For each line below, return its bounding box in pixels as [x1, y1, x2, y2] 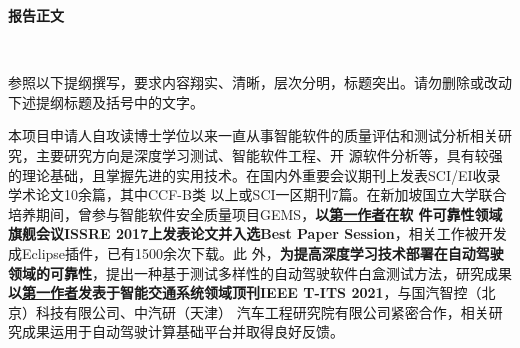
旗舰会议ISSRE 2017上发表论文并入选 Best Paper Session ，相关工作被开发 [8, 223, 507, 244]
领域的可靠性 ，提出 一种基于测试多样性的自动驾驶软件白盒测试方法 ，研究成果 [8, 262, 512, 283]
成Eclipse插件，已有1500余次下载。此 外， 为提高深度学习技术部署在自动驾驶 [8, 242, 504, 263]
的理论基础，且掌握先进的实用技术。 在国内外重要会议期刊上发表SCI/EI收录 [8, 164, 501, 185]
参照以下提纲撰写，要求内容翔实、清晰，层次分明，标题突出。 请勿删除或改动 [8, 72, 512, 93]
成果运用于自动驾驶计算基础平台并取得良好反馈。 [21, 321, 344, 342]
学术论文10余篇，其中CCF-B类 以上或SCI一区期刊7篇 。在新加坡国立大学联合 [8, 184, 507, 205]
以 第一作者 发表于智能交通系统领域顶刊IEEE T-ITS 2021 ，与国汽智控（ [8, 282, 482, 303]
